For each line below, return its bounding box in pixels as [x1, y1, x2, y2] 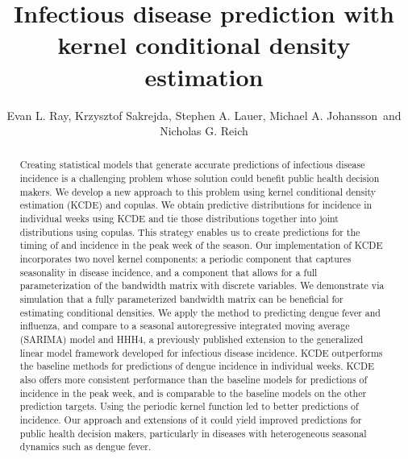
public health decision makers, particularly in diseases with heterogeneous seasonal [19, 426, 367, 440]
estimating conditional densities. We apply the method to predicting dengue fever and [19, 305, 381, 319]
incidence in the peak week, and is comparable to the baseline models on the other [19, 386, 367, 399]
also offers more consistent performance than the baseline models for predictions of [19, 372, 368, 386]
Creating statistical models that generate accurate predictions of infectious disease [19, 158, 365, 172]
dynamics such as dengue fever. [19, 440, 152, 453]
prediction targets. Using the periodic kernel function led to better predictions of [19, 399, 359, 413]
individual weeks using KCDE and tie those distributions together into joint [19, 212, 339, 225]
